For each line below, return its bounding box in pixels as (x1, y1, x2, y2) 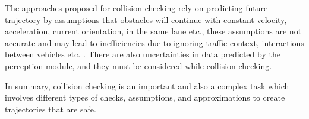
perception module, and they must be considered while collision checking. (5, 59, 272, 72)
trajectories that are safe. (5, 102, 96, 115)
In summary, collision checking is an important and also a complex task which (5, 79, 289, 92)
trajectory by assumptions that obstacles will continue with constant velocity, (5, 13, 287, 25)
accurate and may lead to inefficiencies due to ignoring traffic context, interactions (5, 36, 304, 49)
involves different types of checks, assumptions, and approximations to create (5, 91, 285, 104)
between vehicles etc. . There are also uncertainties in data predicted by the (5, 48, 280, 60)
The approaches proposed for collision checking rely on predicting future (5, 2, 268, 14)
